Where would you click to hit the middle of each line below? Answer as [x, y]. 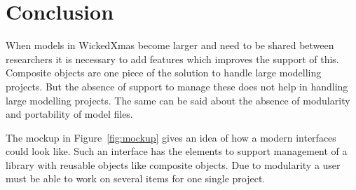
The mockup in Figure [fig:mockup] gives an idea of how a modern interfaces [171, 137]
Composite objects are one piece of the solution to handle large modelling [164, 73]
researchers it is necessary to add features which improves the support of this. [172, 59]
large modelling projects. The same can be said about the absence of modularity [178, 100]
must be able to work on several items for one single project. [136, 178]
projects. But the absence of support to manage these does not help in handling [177, 86]
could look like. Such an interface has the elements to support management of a [177, 151]
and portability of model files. [69, 114]
